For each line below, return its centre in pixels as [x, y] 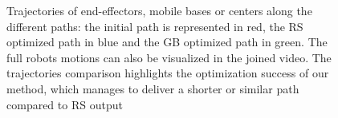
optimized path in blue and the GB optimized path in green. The [167, 42]
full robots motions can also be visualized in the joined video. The [169, 57]
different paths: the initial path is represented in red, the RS [155, 26]
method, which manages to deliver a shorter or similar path [153, 88]
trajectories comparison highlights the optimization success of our [168, 73]
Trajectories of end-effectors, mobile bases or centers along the [159, 10]
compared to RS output [65, 104]
